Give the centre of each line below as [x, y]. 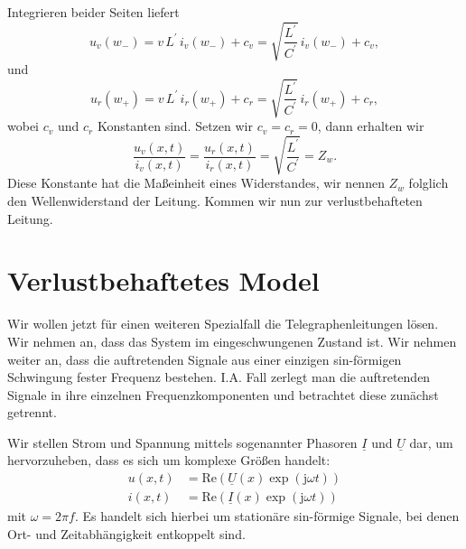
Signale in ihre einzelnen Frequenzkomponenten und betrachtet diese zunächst [223, 394]
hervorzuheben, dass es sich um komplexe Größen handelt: [169, 460]
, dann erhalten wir [371, 126]
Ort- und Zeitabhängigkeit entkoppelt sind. [126, 533]
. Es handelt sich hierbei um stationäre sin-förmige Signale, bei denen [267, 516]
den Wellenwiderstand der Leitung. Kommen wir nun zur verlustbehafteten [215, 201]
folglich [429, 183]
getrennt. [32, 412]
